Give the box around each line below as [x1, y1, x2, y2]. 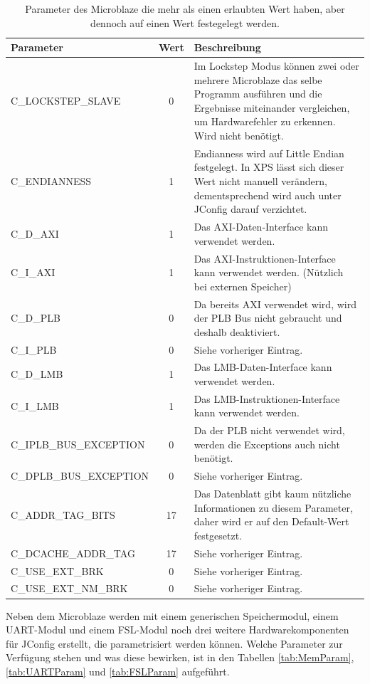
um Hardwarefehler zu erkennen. [194, 114, 336, 129]
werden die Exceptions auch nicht [194, 436, 340, 451]
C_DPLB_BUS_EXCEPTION [11, 468, 149, 483]
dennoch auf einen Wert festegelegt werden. [90, 15, 280, 30]
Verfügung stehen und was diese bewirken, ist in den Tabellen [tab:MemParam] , [6, 650, 354, 665]
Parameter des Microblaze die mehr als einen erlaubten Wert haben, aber [25, 1, 345, 16]
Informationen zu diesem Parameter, [194, 500, 353, 515]
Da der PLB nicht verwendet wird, [194, 423, 345, 438]
